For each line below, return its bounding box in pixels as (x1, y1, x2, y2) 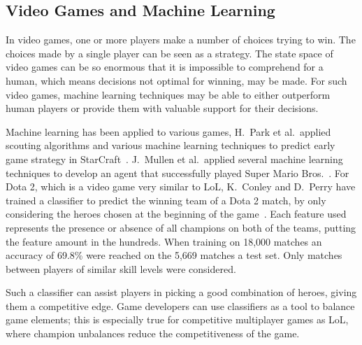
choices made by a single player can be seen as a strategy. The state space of (6, 45, 333, 60)
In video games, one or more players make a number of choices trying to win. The (6, 32, 356, 47)
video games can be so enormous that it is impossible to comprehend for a (6, 59, 324, 74)
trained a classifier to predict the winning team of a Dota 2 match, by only (6, 192, 326, 207)
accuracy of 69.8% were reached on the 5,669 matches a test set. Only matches (6, 248, 342, 262)
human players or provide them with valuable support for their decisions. (6, 101, 319, 115)
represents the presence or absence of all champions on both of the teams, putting (6, 220, 356, 234)
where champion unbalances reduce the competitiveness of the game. (6, 326, 300, 341)
